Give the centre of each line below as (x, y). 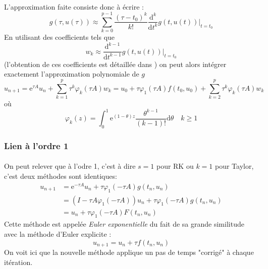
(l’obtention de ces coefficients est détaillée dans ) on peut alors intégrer (115, 64)
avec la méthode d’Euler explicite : (58, 234)
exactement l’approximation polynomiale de (72, 74)
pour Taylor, (234, 166)
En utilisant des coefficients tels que (60, 37)
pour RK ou (175, 166)
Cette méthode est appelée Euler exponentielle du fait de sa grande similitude (124, 224)
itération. (18, 262)
